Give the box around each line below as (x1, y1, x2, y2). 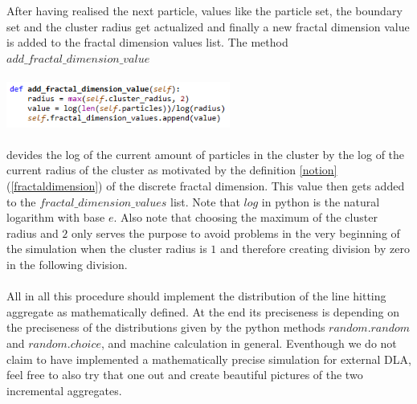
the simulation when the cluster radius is (6, 240, 207, 257)
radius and (6, 224, 59, 241)
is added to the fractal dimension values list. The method (6, 34, 288, 51)
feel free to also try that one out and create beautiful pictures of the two (6, 366, 363, 383)
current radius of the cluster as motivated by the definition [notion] (6, 161, 337, 178)
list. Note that (170, 193, 240, 210)
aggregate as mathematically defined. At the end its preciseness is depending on (6, 303, 399, 320)
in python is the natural (261, 193, 380, 210)
